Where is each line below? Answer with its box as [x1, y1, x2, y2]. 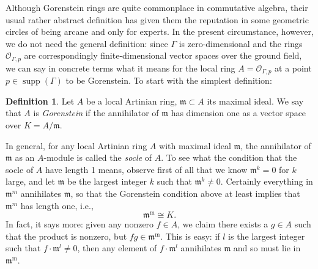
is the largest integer [228, 229, 305, 242]
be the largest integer [67, 175, 147, 188]
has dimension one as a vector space [171, 106, 306, 119]
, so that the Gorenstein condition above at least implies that [70, 187, 300, 200]
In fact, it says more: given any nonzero [6, 218, 154, 230]
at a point [275, 61, 312, 74]
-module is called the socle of [43, 151, 152, 164]
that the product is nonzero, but [6, 229, 127, 242]
